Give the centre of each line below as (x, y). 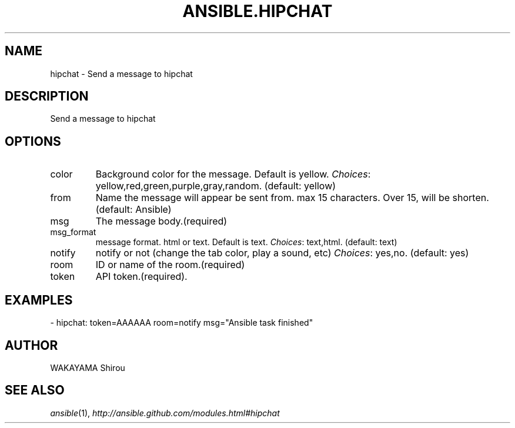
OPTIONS (33, 141)
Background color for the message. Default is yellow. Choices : (233, 174)
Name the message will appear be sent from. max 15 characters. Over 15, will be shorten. (292, 198)
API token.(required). (141, 277)
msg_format (73, 232)
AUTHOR (31, 345)
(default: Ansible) (133, 210)
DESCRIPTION (47, 96)
